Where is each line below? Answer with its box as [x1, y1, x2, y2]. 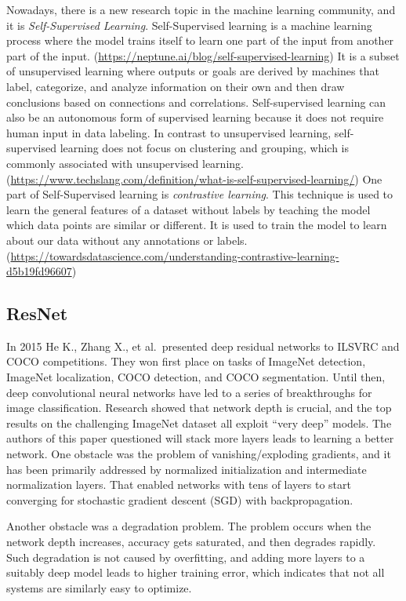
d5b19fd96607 [6, 263, 72, 279]
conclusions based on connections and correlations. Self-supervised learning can [6, 93, 386, 110]
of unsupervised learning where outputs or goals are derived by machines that [6, 63, 379, 79]
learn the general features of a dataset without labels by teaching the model [6, 201, 371, 217]
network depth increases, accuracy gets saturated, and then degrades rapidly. [6, 534, 376, 550]
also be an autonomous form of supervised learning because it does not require [6, 109, 384, 126]
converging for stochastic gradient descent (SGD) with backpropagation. [6, 491, 353, 508]
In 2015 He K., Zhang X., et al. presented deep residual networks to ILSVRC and [6, 337, 400, 354]
